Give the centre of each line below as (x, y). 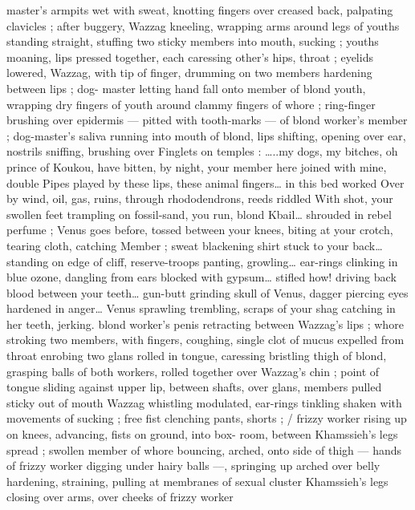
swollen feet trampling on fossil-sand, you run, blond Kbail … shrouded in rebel (199, 214)
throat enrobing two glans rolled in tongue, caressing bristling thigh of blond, (197, 356)
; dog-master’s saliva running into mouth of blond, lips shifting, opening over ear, (206, 135)
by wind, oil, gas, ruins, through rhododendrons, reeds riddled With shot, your (200, 198)
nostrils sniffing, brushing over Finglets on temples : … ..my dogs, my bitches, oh (202, 151)
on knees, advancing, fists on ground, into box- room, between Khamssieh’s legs (202, 434)
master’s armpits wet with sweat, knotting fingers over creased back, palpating (200, 10)
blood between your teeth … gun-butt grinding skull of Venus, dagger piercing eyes (207, 292)
